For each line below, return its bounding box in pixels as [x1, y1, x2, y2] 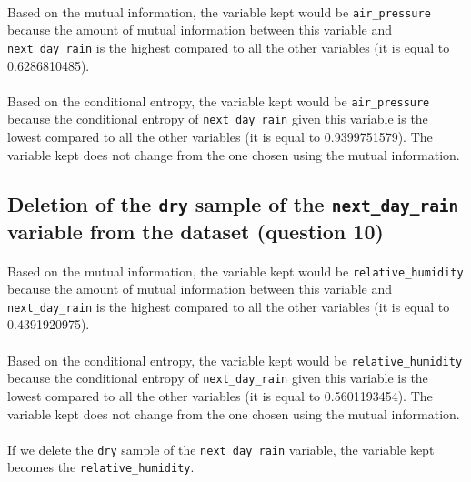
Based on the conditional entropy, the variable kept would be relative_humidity [7, 350, 463, 369]
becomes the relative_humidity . [7, 457, 195, 477]
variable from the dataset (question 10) [7, 216, 384, 245]
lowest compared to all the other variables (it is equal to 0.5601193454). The [7, 386, 433, 405]
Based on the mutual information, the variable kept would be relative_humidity [7, 261, 464, 280]
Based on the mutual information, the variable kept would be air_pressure [7, 2, 431, 21]
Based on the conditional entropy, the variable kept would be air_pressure [7, 91, 430, 110]
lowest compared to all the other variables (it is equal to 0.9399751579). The [7, 127, 433, 146]
